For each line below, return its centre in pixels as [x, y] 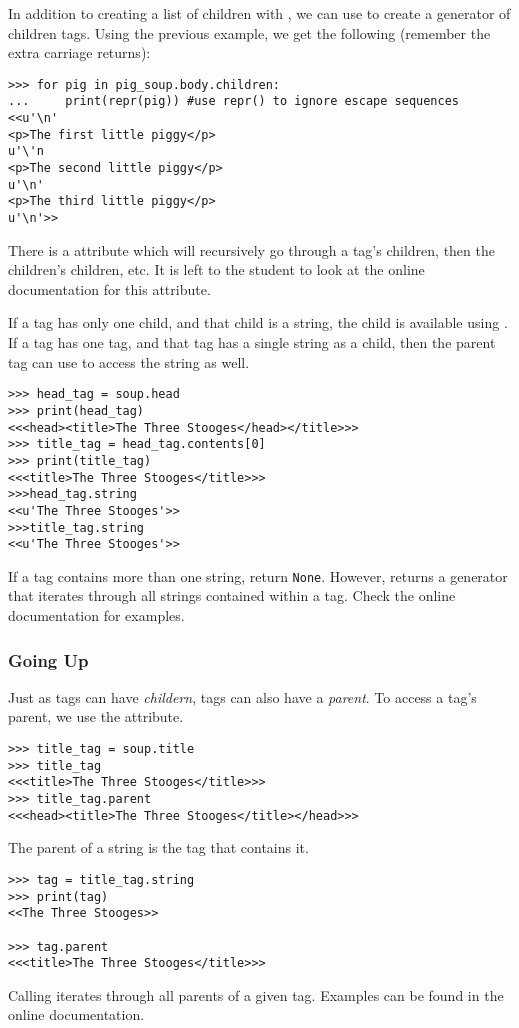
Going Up [48, 659]
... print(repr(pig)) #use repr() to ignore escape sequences [234, 101]
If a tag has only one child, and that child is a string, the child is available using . [258, 322]
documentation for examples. [96, 615]
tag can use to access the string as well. [129, 361]
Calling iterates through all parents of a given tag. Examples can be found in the [256, 994]
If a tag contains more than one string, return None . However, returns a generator [258, 575]
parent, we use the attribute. [96, 716]
